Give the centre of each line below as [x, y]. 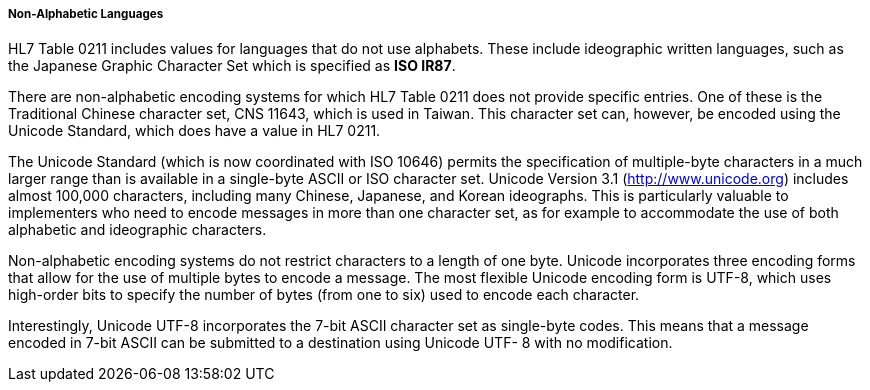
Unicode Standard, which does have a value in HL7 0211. [194, 131]
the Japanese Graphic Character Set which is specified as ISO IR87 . [232, 66]
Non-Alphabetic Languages [86, 14]
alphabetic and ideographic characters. [137, 230]
